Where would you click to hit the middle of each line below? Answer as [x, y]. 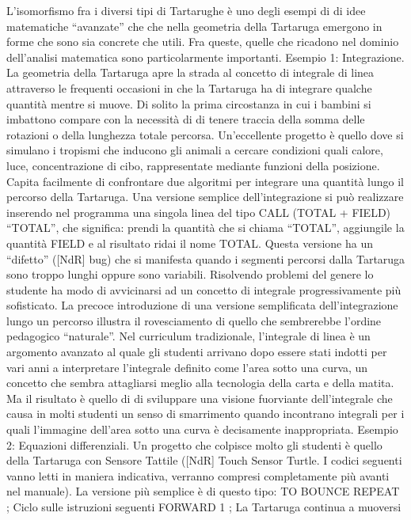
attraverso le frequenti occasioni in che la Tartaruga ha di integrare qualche [189, 87]
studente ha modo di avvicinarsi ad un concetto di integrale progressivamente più [204, 289]
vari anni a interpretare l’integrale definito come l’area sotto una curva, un [187, 367]
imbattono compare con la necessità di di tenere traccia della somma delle [186, 119]
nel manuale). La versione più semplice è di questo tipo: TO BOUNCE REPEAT [203, 491]
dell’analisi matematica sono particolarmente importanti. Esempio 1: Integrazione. [205, 57]
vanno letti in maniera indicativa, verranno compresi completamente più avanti [198, 475]
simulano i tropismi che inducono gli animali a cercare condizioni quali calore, [195, 150]
